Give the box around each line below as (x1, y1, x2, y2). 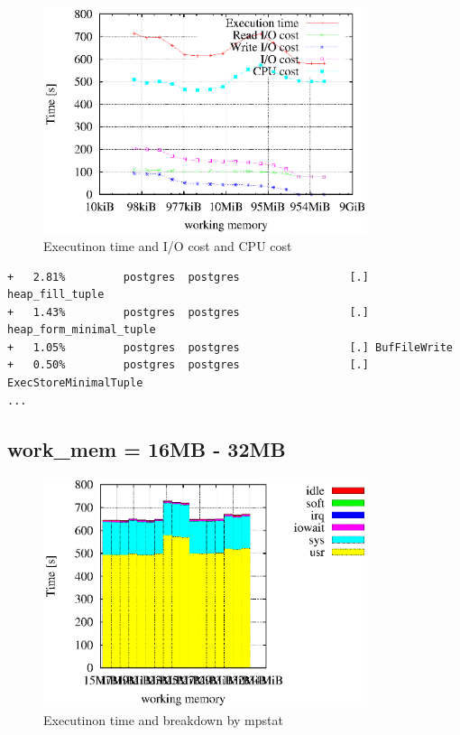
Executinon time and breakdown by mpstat (43, 711, 283, 730)
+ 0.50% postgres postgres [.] (7, 358, 369, 372)
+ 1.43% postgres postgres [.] (7, 305, 369, 319)
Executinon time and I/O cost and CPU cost (43, 236, 292, 255)
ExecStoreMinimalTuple (7, 377, 143, 390)
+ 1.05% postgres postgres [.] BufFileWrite (7, 340, 453, 354)
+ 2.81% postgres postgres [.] (7, 270, 369, 284)
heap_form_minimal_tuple (7, 323, 156, 337)
